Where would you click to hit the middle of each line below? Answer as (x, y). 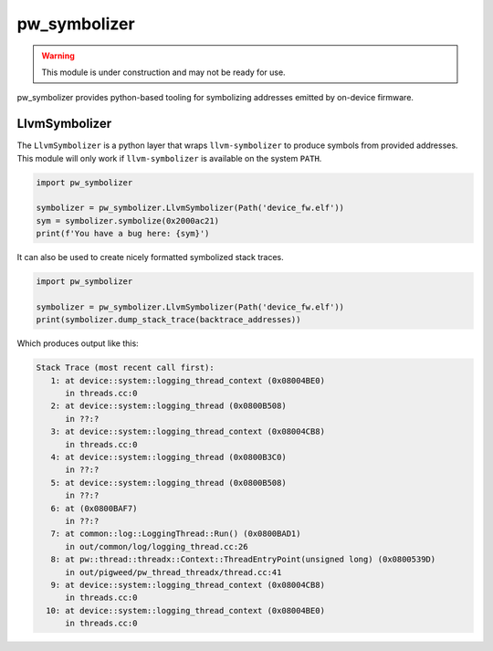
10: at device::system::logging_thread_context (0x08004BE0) (186, 610)
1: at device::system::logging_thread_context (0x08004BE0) (188, 380)
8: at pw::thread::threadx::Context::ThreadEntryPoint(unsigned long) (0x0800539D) (243, 560)
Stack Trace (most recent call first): (125, 368)
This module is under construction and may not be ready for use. (164, 72)
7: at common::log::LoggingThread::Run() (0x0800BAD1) (176, 534)
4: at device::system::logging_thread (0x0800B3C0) (168, 457)
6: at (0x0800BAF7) (94, 508)
